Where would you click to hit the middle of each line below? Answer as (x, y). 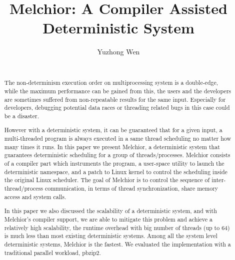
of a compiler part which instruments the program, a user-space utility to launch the (114, 163)
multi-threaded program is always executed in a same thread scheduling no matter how (118, 138)
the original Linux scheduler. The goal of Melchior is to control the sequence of (107, 180)
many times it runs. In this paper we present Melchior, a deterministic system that (112, 146)
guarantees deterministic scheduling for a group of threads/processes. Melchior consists (117, 155)
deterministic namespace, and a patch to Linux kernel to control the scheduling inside (116, 171)
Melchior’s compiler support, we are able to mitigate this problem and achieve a (108, 219)
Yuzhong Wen (118, 52)
